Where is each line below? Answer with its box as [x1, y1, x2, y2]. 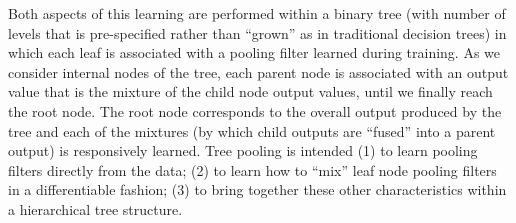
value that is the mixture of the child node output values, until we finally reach [8, 81, 493, 102]
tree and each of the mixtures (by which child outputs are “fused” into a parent [8, 120, 496, 141]
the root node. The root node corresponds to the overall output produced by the [8, 100, 502, 121]
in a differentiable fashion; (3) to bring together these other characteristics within [8, 179, 507, 200]
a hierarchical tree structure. [8, 198, 183, 219]
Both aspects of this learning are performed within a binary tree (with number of [8, 3, 506, 23]
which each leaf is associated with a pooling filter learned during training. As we [8, 42, 501, 63]
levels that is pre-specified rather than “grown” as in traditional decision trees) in [8, 22, 507, 43]
